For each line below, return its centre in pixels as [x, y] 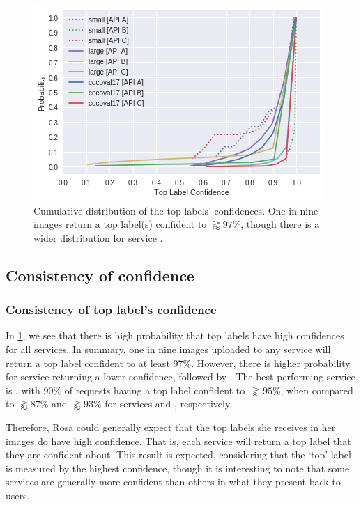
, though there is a [280, 224]
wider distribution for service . [98, 237]
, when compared [317, 390]
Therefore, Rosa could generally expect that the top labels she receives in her [171, 427]
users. [18, 495]
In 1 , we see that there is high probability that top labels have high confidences [175, 335]
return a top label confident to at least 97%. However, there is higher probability [178, 363]
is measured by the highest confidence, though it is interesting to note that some [178, 468]
